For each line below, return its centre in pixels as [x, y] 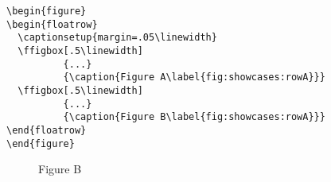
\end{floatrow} [47, 130]
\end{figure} [41, 143]
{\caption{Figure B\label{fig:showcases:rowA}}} [194, 117]
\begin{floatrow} [52, 24]
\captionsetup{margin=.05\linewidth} [117, 38]
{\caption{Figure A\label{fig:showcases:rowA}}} [194, 77]
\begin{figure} [47, 11]
